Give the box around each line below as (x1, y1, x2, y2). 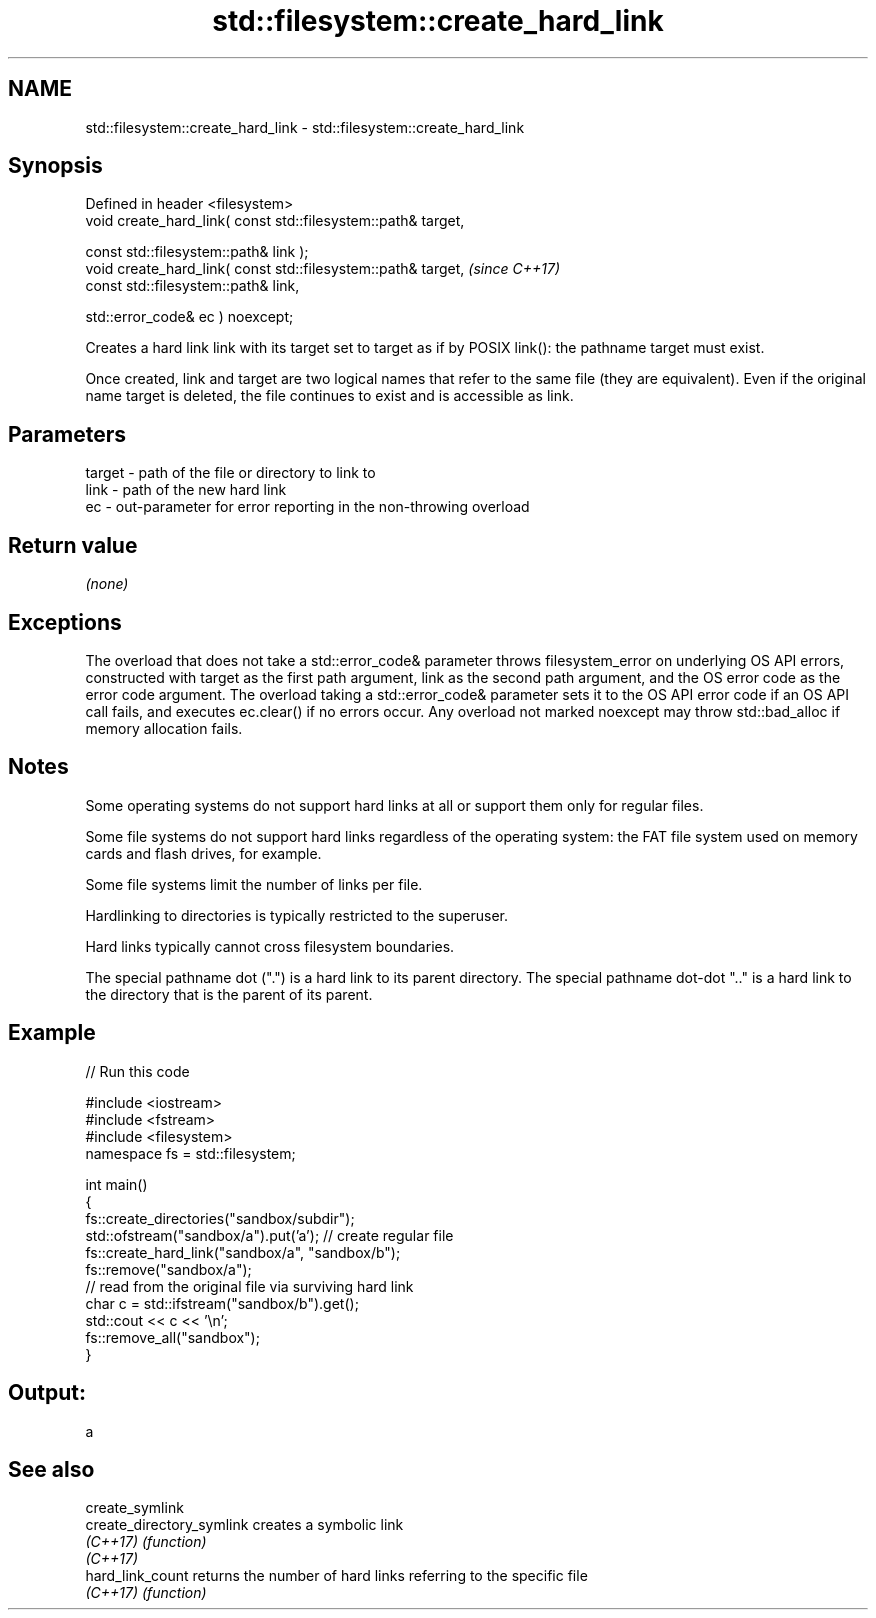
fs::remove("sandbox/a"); (85, 1260, 252, 1278)
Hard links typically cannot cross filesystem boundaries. (85, 937, 455, 955)
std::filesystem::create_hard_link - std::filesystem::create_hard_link (85, 118, 525, 136)
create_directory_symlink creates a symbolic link (85, 1516, 404, 1534)
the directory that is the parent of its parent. (85, 985, 373, 1003)
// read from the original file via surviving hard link (85, 1277, 414, 1295)
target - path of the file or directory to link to (85, 464, 376, 482)
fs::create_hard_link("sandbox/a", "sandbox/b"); (85, 1243, 401, 1261)
